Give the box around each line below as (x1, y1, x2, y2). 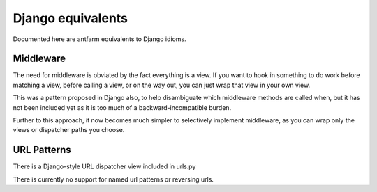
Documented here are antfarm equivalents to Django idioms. (13, 35, 186, 43)
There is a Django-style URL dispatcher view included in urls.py (13, 162, 196, 170)
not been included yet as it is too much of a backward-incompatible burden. (13, 103, 232, 111)
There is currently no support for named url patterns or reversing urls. (13, 175, 214, 184)
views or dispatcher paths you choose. (13, 126, 125, 134)
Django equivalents (13, 10, 128, 26)
